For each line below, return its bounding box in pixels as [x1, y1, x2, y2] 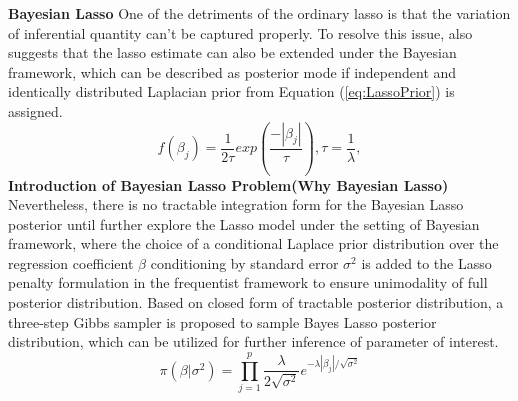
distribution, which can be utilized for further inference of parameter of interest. [8, 331, 499, 352]
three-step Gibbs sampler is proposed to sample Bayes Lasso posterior [8, 311, 437, 332]
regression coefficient [8, 252, 134, 273]
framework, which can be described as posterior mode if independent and [8, 61, 457, 82]
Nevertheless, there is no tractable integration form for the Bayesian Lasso [8, 194, 464, 215]
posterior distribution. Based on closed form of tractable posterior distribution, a [8, 292, 504, 313]
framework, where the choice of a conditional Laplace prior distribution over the [8, 233, 499, 254]
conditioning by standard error [150, 252, 339, 273]
